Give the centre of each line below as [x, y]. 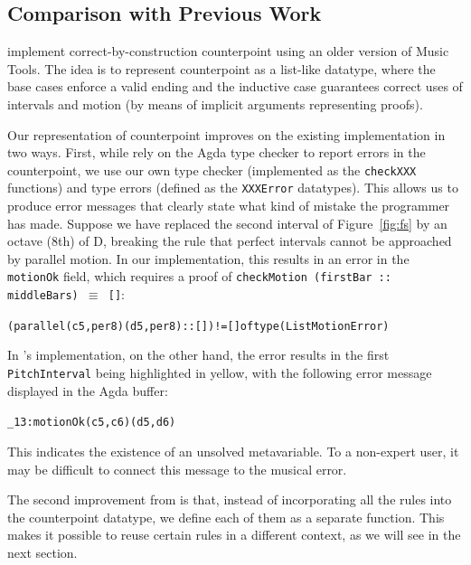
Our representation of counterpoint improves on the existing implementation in [226, 134]
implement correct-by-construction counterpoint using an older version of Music [228, 51]
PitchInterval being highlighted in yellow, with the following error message [220, 373]
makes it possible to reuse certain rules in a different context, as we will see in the [234, 535]
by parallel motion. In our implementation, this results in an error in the [208, 258]
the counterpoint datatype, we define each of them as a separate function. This [226, 517]
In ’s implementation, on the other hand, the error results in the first [198, 355]
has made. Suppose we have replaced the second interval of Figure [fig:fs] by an [227, 223]
